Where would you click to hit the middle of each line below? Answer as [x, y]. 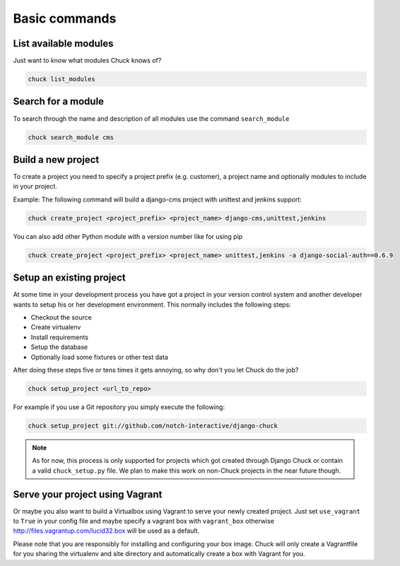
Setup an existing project [70, 278]
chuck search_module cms [71, 137]
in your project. [35, 187]
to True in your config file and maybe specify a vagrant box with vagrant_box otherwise [144, 521]
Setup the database [59, 347]
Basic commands [65, 18]
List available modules [63, 43]
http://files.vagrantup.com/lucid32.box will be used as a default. [106, 531]
